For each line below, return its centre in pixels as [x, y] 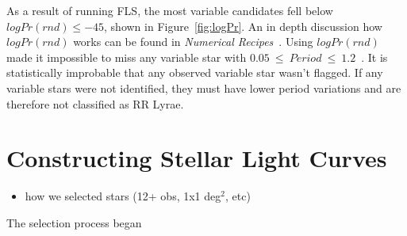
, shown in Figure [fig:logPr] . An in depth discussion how [243, 26]
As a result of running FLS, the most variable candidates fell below [170, 10]
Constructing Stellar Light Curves [197, 158]
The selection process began [74, 222]
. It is [374, 57]
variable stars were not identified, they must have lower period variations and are [204, 88]
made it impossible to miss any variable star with [127, 57]
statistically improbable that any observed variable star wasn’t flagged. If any [195, 72]
